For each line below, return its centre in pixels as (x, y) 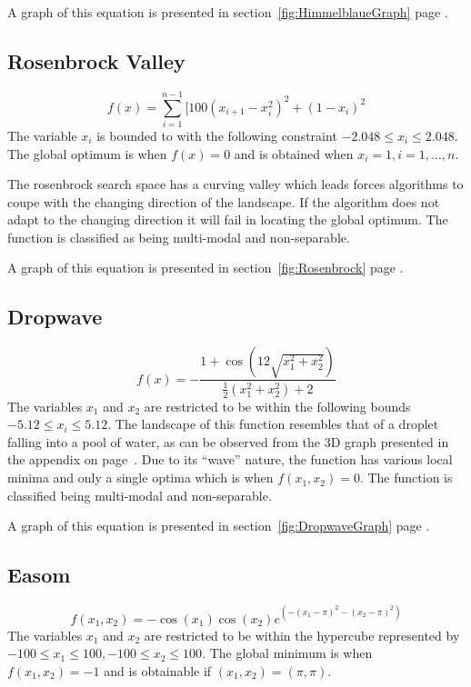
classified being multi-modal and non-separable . (140, 495)
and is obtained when (294, 153)
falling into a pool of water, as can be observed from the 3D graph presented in (228, 441)
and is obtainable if (158, 670)
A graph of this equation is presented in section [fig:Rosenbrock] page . (205, 268)
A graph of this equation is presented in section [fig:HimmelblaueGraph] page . (228, 12)
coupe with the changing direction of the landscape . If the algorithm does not (224, 201)
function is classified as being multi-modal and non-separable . (179, 237)
